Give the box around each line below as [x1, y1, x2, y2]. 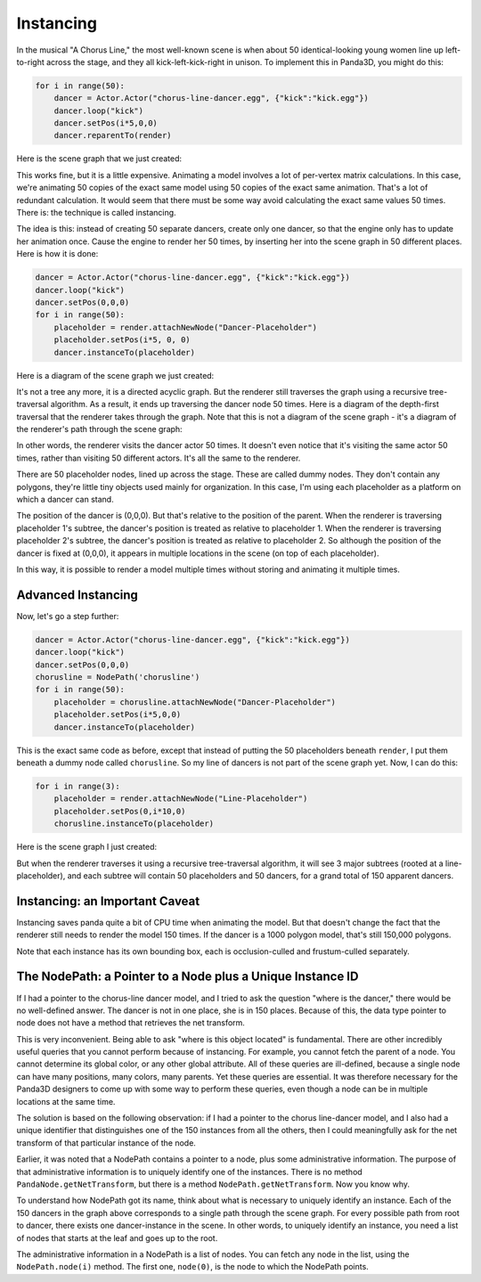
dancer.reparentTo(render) [53, 130, 173, 141]
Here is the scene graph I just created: [16, 842, 158, 853]
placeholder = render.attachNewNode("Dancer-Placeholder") [53, 322, 318, 332]
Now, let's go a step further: [16, 610, 119, 621]
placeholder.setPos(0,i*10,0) [53, 806, 186, 816]
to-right [16, 56, 45, 67]
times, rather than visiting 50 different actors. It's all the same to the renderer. [16, 453, 301, 463]
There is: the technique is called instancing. [16, 208, 177, 218]
